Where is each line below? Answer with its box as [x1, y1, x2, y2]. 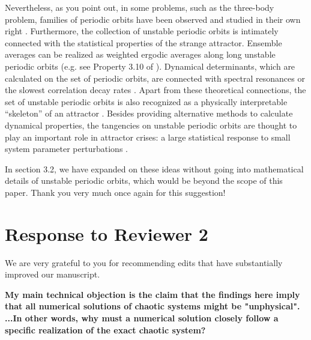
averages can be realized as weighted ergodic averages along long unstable [5, 48, 276, 61]
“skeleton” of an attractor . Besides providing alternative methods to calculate [5, 107, 293, 120]
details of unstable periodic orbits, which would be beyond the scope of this [5, 174, 283, 187]
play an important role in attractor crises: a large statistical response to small [5, 130, 291, 143]
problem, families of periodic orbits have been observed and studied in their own [5, 13, 301, 25]
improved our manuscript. [5, 268, 100, 281]
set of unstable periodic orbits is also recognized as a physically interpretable [5, 95, 288, 108]
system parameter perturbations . [5, 142, 128, 155]
